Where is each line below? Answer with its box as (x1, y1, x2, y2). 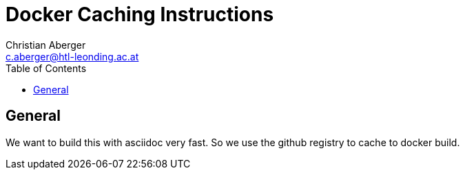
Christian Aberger (6, 38, 86, 51)
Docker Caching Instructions (6, 3, 274, 26)
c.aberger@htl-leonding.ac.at (6, 50, 139, 62)
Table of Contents (6, 62, 87, 74)
